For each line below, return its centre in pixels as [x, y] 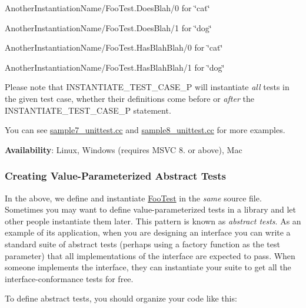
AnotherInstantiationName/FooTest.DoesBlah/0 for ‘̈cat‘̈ [107, 8]
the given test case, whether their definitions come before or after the [129, 98]
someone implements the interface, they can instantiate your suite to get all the [148, 267]
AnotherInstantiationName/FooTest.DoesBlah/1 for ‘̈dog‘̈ [108, 27]
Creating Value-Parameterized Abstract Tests [115, 176]
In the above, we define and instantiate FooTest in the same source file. [133, 198]
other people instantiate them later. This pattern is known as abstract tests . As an [153, 221]
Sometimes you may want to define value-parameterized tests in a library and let [151, 209]
